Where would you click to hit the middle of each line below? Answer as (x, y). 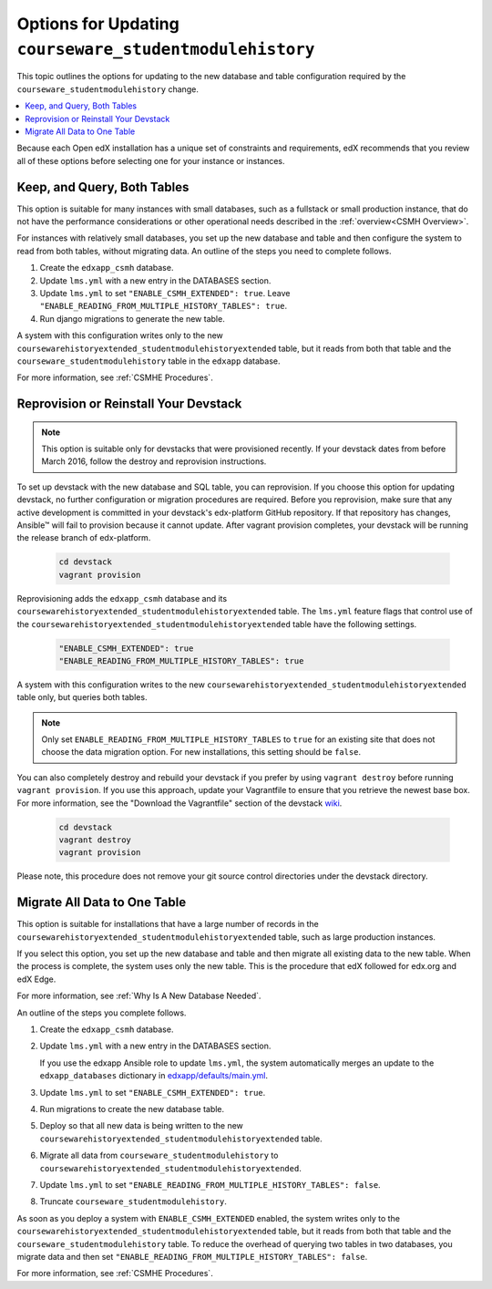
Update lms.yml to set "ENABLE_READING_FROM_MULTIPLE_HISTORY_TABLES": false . (210, 1184)
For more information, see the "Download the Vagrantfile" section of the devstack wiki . (179, 803)
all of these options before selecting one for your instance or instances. (151, 160)
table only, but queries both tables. (82, 697)
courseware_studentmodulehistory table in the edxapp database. (149, 361)
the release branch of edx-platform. (84, 538)
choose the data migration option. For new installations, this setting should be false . (201, 752)
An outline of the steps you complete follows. (102, 1013)
